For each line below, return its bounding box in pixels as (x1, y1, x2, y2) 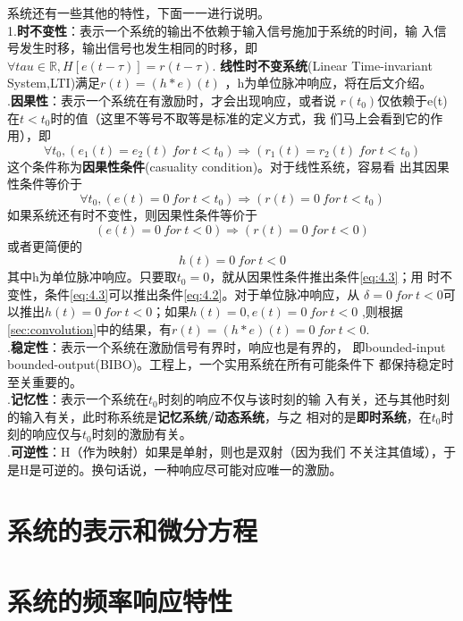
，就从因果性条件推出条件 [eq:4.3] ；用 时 (209, 267, 441, 286)
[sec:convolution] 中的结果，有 (7, 319, 173, 338)
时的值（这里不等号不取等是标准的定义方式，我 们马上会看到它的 (50, 108, 431, 127)
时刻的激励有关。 (91, 424, 192, 443)
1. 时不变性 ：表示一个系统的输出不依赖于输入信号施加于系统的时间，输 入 (7, 21, 434, 39)
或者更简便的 (7, 236, 82, 255)
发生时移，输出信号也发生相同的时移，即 (19, 38, 257, 57)
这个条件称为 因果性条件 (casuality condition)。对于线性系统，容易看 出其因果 (7, 156, 450, 175)
